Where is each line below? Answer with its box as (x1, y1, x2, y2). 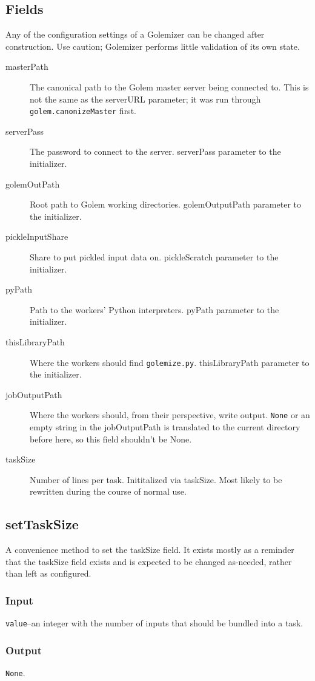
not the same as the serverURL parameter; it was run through (30, 92, 261, 105)
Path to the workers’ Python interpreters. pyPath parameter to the (30, 303, 279, 316)
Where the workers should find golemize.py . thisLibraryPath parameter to (30, 356, 310, 368)
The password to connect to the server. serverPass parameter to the (30, 145, 281, 158)
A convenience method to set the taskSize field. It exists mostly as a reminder (5, 543, 294, 556)
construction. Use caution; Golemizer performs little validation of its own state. (5, 39, 300, 52)
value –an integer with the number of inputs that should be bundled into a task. (5, 617, 303, 629)
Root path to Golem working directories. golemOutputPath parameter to (30, 198, 301, 211)
